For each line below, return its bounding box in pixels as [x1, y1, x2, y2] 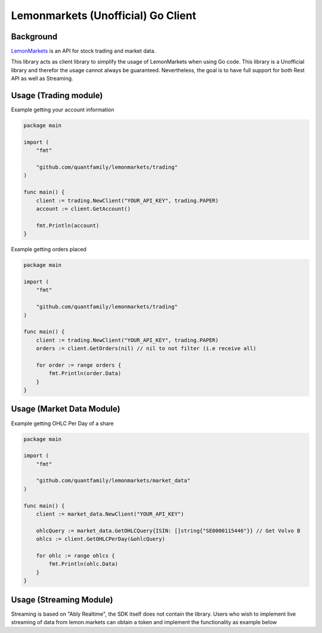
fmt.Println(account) [36, 222, 100, 229]
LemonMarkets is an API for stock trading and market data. [11, 48, 156, 55]
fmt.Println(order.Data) [48, 370, 122, 377]
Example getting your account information [11, 106, 114, 113]
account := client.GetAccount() [36, 205, 131, 213]
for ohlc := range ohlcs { [36, 552, 116, 559]
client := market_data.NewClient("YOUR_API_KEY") [36, 511, 184, 517]
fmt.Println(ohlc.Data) [48, 560, 119, 567]
